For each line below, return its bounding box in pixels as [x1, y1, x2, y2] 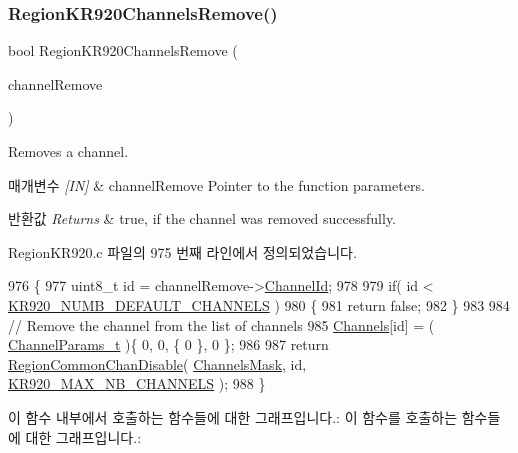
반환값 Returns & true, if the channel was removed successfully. [8, 208, 397, 229]
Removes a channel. [8, 141, 129, 161]
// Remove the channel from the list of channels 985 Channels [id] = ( [8, 314, 435, 335]
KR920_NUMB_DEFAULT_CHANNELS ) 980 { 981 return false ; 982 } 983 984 [8, 294, 510, 315]
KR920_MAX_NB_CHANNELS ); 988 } [8, 373, 266, 394]
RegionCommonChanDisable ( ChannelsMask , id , [8, 353, 307, 374]
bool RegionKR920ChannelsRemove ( [8, 40, 238, 61]
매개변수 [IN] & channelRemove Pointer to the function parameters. [8, 174, 425, 195]
